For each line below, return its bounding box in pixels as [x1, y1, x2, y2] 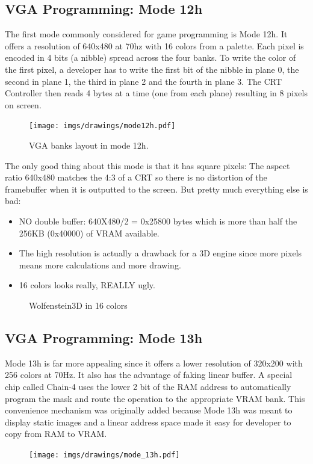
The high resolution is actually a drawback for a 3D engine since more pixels [19, 247, 302, 259]
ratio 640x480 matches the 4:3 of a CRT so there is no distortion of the [5, 171, 267, 184]
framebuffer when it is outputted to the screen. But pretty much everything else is [5, 182, 308, 195]
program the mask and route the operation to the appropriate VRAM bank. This [5, 392, 305, 404]
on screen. [5, 98, 42, 111]
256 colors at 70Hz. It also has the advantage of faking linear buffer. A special [5, 368, 293, 381]
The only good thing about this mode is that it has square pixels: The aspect [5, 159, 290, 172]
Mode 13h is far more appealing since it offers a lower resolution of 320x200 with [5, 356, 303, 369]
